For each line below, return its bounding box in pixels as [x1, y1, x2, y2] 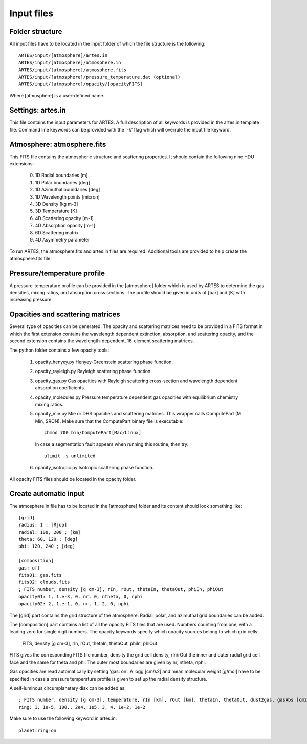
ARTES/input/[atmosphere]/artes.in [18, 53, 108, 58]
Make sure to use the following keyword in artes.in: [9, 715, 117, 721]
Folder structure [9, 27, 62, 36]
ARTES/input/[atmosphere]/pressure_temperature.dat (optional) [18, 74, 181, 80]
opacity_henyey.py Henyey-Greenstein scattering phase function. [35, 359, 173, 365]
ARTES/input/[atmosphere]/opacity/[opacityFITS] [18, 81, 143, 87]
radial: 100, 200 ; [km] [18, 529, 81, 535]
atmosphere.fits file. [9, 255, 52, 261]
